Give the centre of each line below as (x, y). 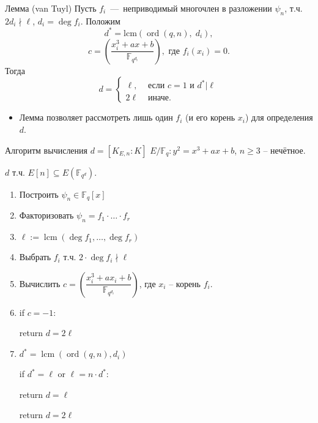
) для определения (279, 117)
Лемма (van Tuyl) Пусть (51, 8)
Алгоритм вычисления (46, 150)
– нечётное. (284, 150)
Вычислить (40, 283)
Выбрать (35, 257)
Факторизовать (46, 215)
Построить (39, 194)
